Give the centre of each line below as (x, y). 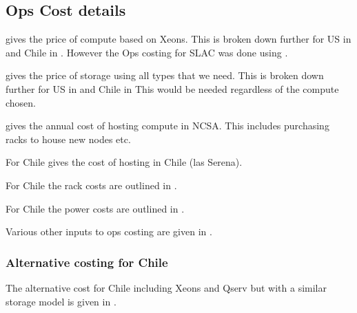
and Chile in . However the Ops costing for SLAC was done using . (147, 52)
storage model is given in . (61, 301)
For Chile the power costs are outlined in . (95, 208)
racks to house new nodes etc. (68, 139)
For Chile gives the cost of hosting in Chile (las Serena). (124, 162)
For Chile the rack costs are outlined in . (91, 185)
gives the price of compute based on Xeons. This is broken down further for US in (178, 39)
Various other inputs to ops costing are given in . (109, 231)
